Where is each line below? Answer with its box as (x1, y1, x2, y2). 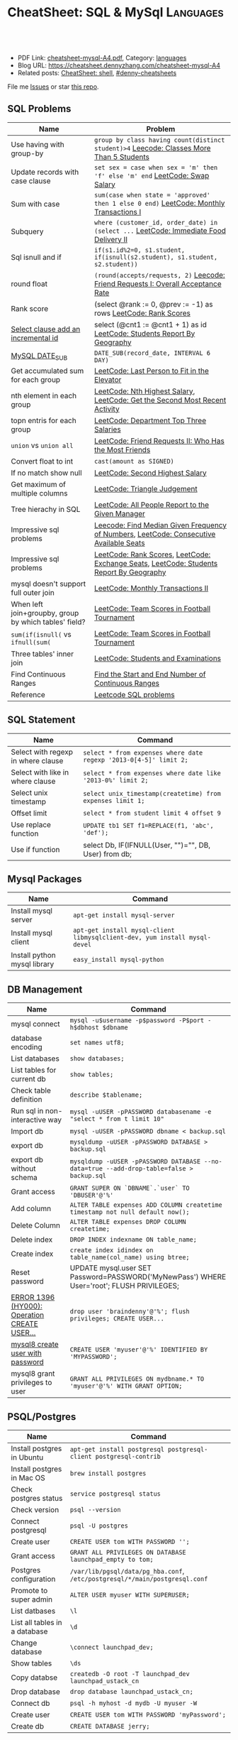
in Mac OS (11, 1473, 45, 1482)
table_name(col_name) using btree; (69, 1254, 190, 1262)
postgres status (11, 1494, 63, 1503)
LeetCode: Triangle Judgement (94, 483, 198, 493)
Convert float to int (11, 456, 73, 466)
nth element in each (11, 390, 76, 400)
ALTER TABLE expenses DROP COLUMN (69, 1218, 186, 1226)
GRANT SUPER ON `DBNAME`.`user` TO (69, 1184, 190, 1193)
